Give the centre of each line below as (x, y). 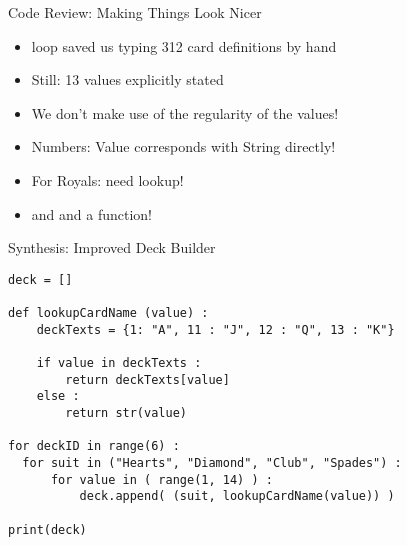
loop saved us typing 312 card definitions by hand (184, 45)
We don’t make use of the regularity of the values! (185, 112)
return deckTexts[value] (147, 379)
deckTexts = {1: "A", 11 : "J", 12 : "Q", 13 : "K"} (215, 329)
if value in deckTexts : (119, 363)
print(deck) (47, 529)
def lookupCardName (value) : (108, 313)
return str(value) (126, 413)
